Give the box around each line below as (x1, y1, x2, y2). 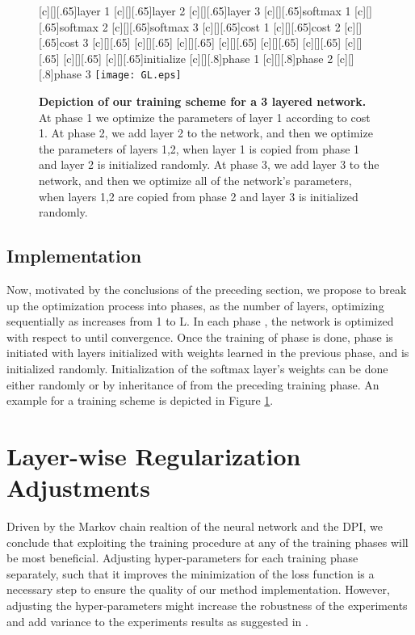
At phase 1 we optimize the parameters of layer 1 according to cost (39, 108, 371, 125)
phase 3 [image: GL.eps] (53, 65, 182, 82)
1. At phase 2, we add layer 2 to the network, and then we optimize (39, 124, 373, 141)
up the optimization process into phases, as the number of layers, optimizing (6, 296, 384, 313)
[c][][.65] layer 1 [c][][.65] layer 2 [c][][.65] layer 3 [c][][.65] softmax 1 (39, 2, 351, 19)
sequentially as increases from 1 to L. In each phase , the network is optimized (6, 313, 394, 330)
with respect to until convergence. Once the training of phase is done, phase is (6, 328, 393, 345)
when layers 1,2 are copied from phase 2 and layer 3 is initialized (39, 187, 358, 204)
